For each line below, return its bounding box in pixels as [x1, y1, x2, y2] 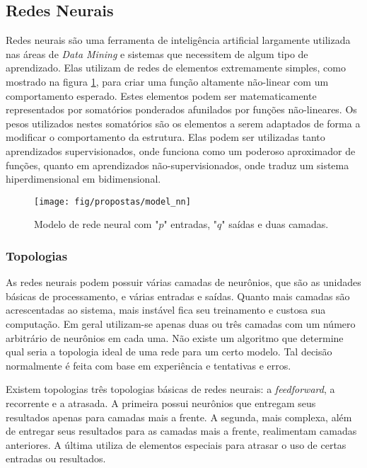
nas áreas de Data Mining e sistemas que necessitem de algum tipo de [6, 46, 308, 61]
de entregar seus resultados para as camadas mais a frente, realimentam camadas [6, 423, 357, 438]
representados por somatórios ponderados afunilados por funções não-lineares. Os [6, 102, 357, 117]
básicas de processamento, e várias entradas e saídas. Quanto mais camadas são [6, 288, 350, 303]
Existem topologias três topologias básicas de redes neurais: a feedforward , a [6, 382, 335, 396]
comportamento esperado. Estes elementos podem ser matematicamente [6, 88, 317, 103]
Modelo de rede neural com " [34, 217, 159, 232]
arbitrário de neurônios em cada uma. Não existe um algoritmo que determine [6, 330, 344, 345]
